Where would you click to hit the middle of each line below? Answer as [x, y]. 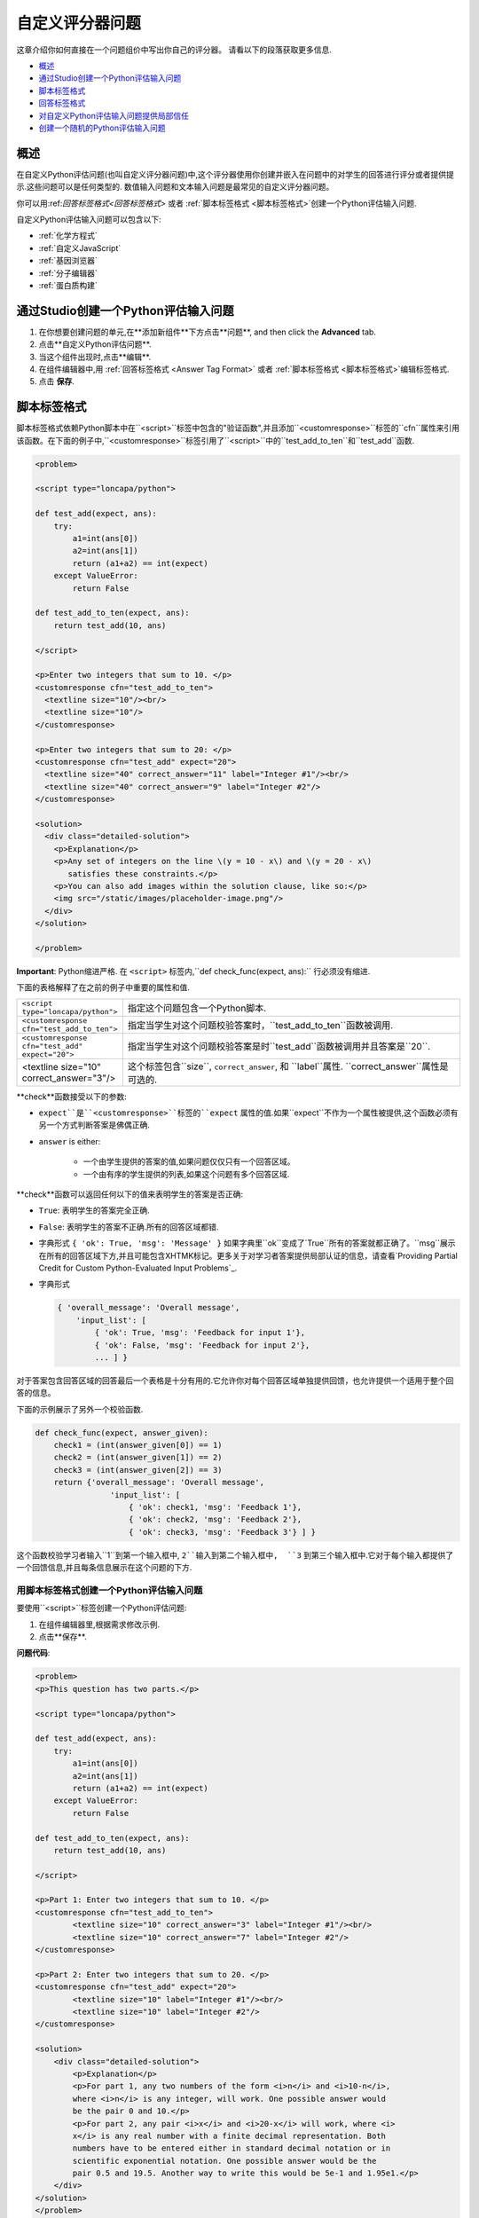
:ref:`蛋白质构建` [68, 285]
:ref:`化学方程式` [68, 236]
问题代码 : [33, 1653]
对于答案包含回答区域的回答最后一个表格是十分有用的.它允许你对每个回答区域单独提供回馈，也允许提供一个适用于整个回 [235, 1380]
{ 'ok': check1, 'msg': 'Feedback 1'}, [216, 1507]
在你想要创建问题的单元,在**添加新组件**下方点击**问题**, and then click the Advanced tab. [208, 332]
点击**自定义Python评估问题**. [95, 344]
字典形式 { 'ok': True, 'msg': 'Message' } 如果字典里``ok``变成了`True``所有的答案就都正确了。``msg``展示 [247, 1243]
